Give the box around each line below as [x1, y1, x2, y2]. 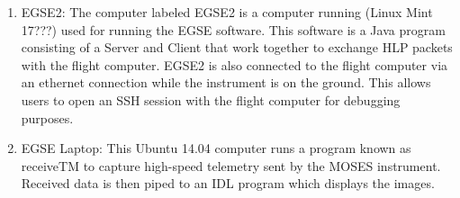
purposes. [21, 108, 74, 127]
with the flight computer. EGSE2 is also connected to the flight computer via [21, 55, 448, 74]
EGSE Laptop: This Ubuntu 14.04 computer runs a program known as [21, 139, 411, 157]
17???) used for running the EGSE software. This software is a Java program [21, 20, 446, 39]
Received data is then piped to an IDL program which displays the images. [21, 174, 435, 193]
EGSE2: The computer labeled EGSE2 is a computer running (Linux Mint [21, 3, 433, 21]
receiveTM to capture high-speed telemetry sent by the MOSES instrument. [21, 156, 441, 175]
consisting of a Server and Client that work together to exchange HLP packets [21, 38, 453, 57]
